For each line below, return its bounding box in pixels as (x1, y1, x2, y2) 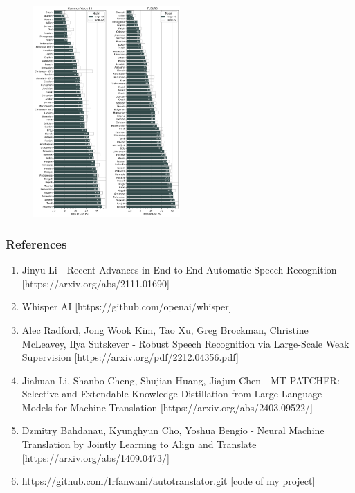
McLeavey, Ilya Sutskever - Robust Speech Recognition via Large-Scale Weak (21, 336, 349, 350)
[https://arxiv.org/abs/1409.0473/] (21, 450, 170, 465)
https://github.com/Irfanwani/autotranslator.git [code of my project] (21, 474, 316, 488)
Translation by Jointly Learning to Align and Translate (21, 437, 257, 451)
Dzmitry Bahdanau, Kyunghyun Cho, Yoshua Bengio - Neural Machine (21, 423, 325, 438)
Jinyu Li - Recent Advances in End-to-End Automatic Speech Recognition (21, 262, 337, 277)
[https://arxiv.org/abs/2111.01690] (21, 276, 170, 290)
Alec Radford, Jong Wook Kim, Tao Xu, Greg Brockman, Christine (21, 322, 309, 337)
